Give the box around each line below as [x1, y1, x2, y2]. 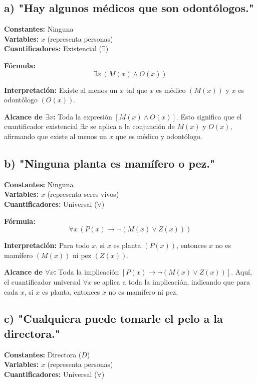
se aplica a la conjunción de [90, 121, 175, 132]
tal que [126, 84, 148, 95]
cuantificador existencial [4, 121, 78, 132]
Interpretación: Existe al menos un [4, 84, 118, 95]
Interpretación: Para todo [4, 240, 90, 250]
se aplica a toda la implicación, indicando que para [94, 276, 250, 287]
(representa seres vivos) [47, 189, 119, 199]
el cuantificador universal [4, 276, 81, 287]
